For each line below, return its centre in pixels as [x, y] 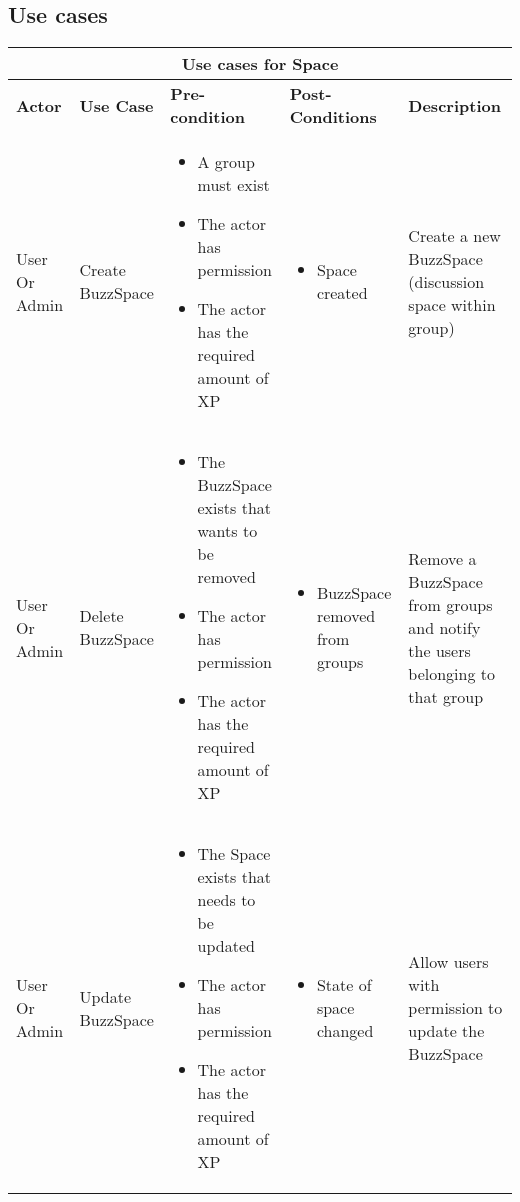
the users [439, 650]
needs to [226, 900]
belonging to [452, 673]
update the [446, 1031]
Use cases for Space [260, 64]
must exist [233, 185]
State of [344, 985]
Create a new [454, 235]
